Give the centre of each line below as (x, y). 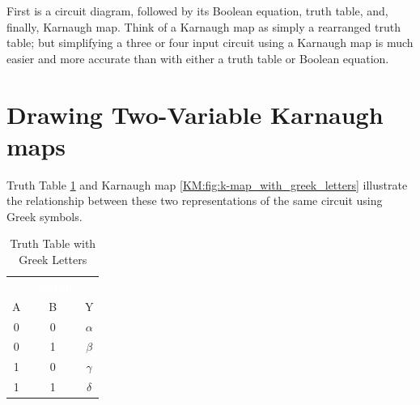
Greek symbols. (45, 216)
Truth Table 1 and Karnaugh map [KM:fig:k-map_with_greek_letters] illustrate (207, 184)
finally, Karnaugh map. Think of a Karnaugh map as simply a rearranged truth (204, 26)
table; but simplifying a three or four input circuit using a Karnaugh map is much (210, 43)
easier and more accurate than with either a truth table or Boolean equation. (198, 58)
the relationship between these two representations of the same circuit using (195, 200)
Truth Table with (53, 243)
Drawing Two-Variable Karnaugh (195, 114)
